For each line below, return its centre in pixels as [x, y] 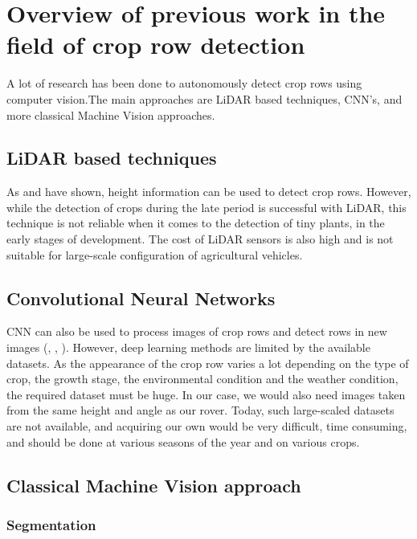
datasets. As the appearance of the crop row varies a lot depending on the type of [208, 363]
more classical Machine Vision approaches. [111, 114]
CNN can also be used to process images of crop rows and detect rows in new [197, 331]
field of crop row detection [156, 45]
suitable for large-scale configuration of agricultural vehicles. [155, 254]
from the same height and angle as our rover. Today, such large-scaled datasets [200, 410]
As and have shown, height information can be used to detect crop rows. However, [209, 192]
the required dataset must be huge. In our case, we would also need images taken [206, 394]
